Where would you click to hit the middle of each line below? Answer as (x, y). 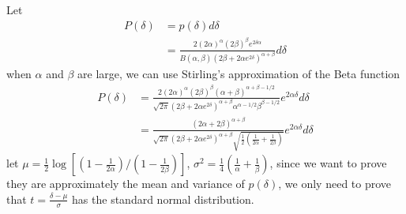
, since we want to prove (328, 163)
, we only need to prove (335, 184)
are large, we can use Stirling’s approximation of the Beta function (239, 74)
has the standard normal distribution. (163, 199)
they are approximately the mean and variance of (126, 184)
